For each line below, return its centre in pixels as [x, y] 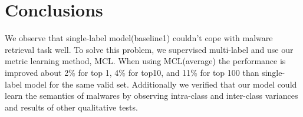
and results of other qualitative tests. [71, 107]
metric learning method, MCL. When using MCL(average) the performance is [145, 61]
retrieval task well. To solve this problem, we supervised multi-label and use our [149, 49]
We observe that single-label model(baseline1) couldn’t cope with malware [139, 38]
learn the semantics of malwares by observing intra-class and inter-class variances [151, 96]
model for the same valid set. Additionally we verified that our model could [161, 84]
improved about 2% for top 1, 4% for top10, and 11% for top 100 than [132, 72]
